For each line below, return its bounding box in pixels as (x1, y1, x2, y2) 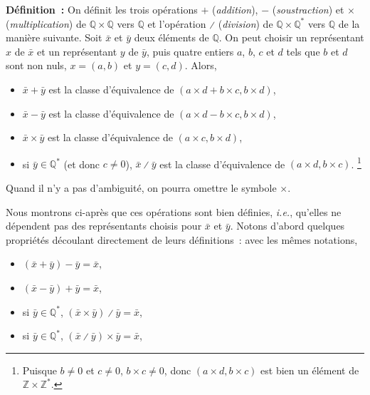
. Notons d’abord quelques (230, 218, 345, 233)
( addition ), (211, 2, 258, 16)
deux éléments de (134, 30, 209, 45)
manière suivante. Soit (6, 30, 102, 45)
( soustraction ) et (272, 2, 344, 16)
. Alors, (184, 58, 217, 73)
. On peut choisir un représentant (218, 30, 364, 45)
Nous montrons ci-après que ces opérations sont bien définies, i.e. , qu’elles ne (6, 204, 342, 219)
